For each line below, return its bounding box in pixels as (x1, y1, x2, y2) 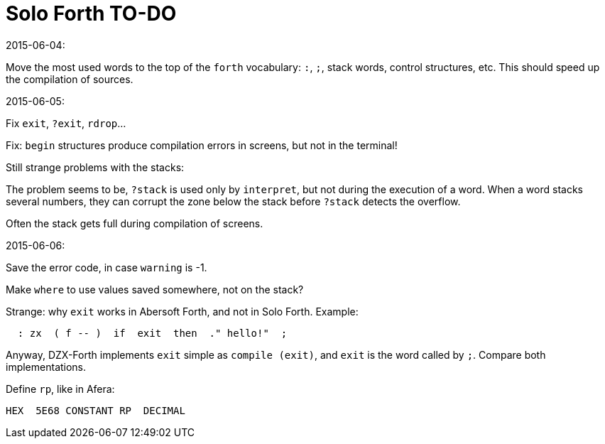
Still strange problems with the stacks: (6, 161, 185, 173)
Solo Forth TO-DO (6, 1, 177, 26)
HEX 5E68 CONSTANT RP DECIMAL (6, 404, 185, 416)
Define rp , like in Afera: (6, 382, 115, 395)
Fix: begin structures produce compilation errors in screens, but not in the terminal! (6, 139, 398, 151)
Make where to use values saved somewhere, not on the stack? (6, 283, 304, 296)
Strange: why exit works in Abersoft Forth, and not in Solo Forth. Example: (6, 305, 359, 318)
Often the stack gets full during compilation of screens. (6, 217, 263, 229)
